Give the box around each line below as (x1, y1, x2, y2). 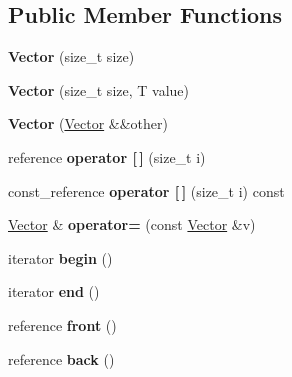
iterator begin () (8, 247, 113, 268)
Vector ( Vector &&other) (8, 113, 168, 134)
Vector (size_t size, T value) (8, 79, 189, 100)
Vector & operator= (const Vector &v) (8, 214, 256, 235)
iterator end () (8, 281, 100, 302)
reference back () (8, 348, 115, 369)
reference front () (8, 314, 117, 335)
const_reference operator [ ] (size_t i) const (8, 180, 285, 201)
